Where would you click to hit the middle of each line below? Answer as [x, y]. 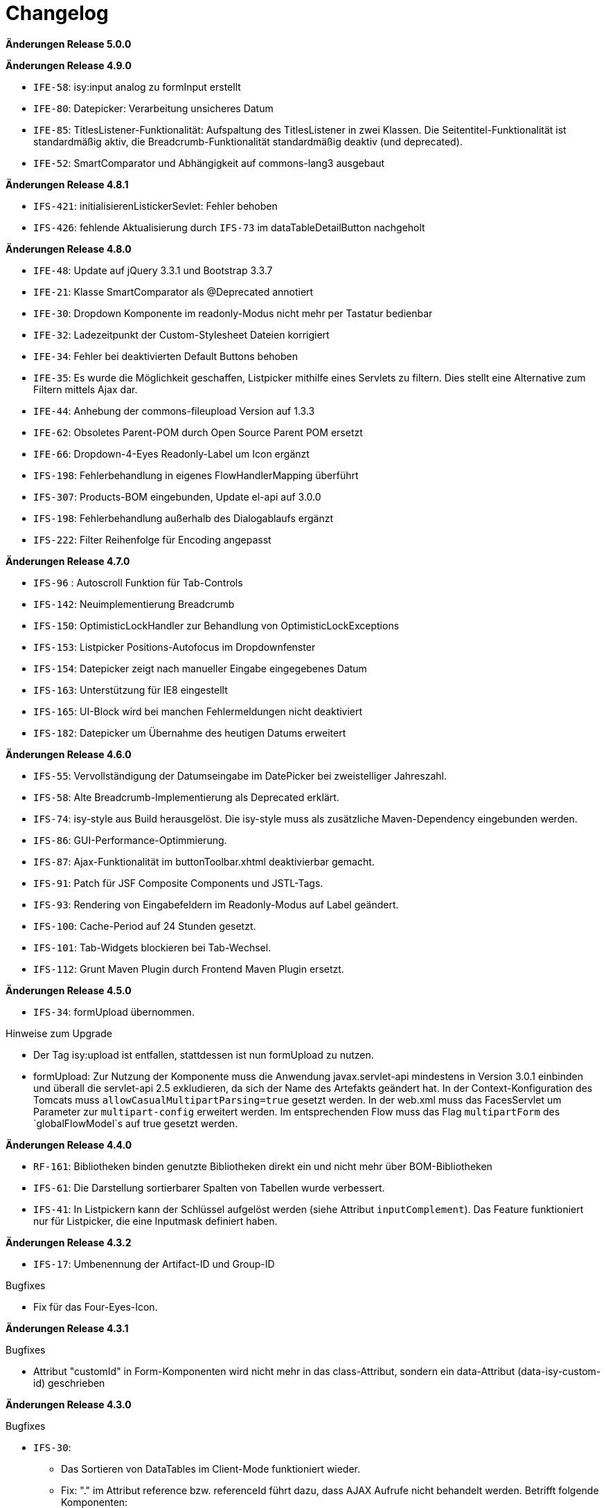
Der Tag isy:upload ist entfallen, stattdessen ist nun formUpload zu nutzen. [204, 1054]
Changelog [57, 13]
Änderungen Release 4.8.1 [67, 184]
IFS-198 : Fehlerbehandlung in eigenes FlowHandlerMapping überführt [196, 475]
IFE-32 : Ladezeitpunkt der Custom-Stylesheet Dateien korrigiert [181, 334]
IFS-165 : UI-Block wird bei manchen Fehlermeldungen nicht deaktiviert [198, 711]
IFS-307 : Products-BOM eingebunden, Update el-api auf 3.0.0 [177, 496]
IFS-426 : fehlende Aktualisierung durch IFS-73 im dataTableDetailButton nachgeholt [229, 227]
